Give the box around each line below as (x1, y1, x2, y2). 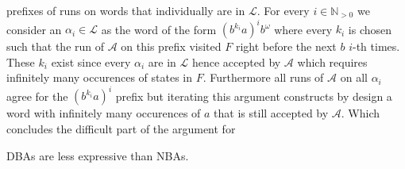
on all (340, 69, 368, 86)
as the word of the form (101, 21, 217, 37)
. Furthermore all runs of (202, 69, 324, 86)
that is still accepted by (214, 105, 329, 121)
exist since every (51, 53, 131, 70)
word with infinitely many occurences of (6, 105, 201, 121)
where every (274, 21, 333, 37)
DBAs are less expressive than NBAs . (6, 147, 189, 163)
